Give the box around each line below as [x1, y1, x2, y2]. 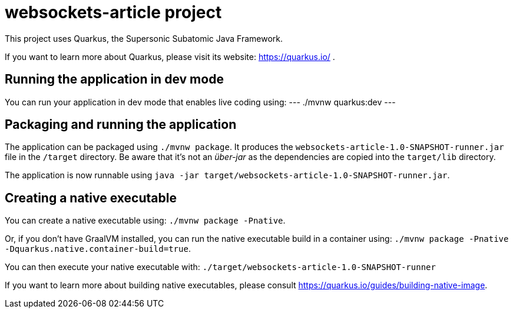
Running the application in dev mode [5, 72, 224, 87]
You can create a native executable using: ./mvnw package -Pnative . [5, 215, 286, 226]
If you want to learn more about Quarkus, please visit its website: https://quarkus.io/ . [5, 51, 335, 62]
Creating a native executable [5, 190, 177, 205]
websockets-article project [5, 2, 222, 22]
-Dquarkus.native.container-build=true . [5, 244, 191, 254]
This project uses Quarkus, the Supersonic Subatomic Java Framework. [5, 33, 283, 44]
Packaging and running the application [5, 117, 237, 132]
